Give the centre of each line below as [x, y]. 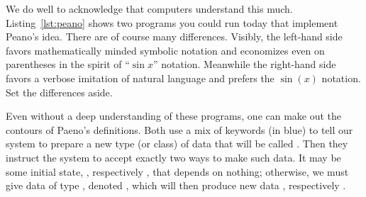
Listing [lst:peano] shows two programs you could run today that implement [172, 22]
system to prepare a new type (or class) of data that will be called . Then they [177, 143]
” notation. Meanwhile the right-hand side [244, 64]
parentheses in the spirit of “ [68, 64]
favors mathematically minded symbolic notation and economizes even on [165, 50]
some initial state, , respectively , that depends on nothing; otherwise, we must [177, 171]
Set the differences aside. [59, 92]
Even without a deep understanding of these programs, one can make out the [174, 116]
